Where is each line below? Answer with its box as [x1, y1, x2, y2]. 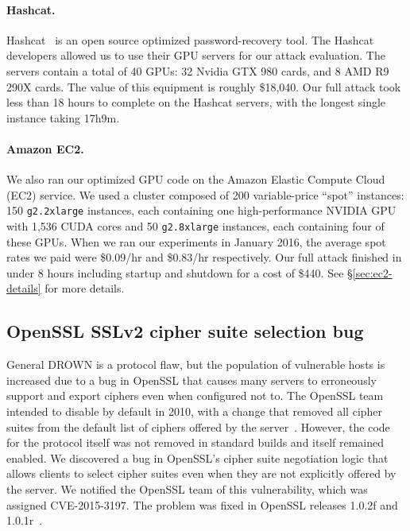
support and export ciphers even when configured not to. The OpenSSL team [6, 387, 384, 404]
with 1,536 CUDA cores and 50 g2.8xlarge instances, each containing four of [6, 218, 385, 234]
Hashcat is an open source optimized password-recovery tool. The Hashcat [6, 31, 374, 48]
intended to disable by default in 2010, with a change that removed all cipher [6, 403, 383, 420]
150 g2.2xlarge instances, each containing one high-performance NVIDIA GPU [6, 202, 396, 219]
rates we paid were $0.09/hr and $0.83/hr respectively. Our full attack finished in [6, 249, 402, 265]
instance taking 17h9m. [6, 109, 120, 126]
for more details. [44, 280, 125, 297]
